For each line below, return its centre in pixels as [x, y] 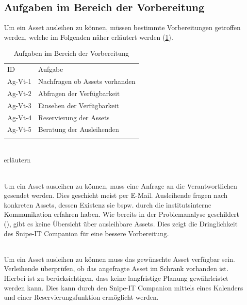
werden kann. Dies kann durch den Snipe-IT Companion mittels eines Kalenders [123, 287]
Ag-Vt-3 [19, 105]
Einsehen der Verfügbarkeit [79, 105]
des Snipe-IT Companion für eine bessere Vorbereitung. [86, 233]
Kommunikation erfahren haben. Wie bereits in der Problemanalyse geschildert [122, 214]
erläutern [17, 160]
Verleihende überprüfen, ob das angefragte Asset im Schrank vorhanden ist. [116, 268]
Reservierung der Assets [74, 117]
